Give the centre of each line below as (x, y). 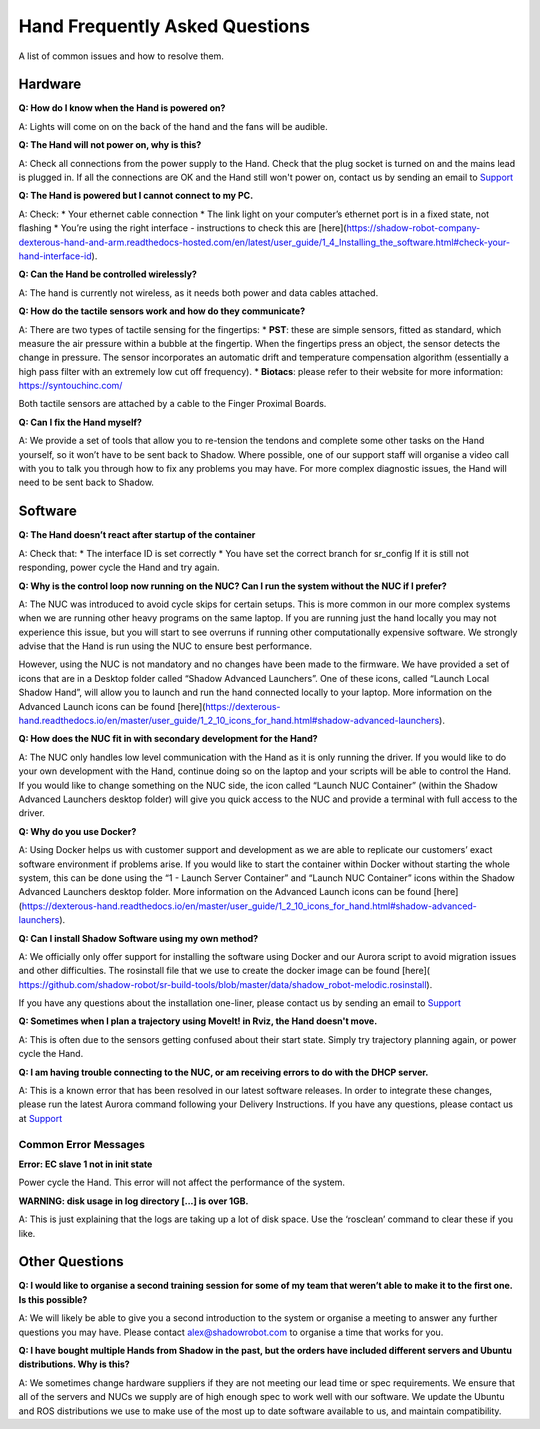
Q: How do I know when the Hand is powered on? (122, 108)
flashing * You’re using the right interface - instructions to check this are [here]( (182, 228)
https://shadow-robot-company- (413, 228)
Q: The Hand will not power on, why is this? (110, 145)
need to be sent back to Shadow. (86, 482)
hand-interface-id (55, 256)
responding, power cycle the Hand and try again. (119, 567)
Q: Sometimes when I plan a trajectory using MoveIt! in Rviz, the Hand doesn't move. (198, 1021)
